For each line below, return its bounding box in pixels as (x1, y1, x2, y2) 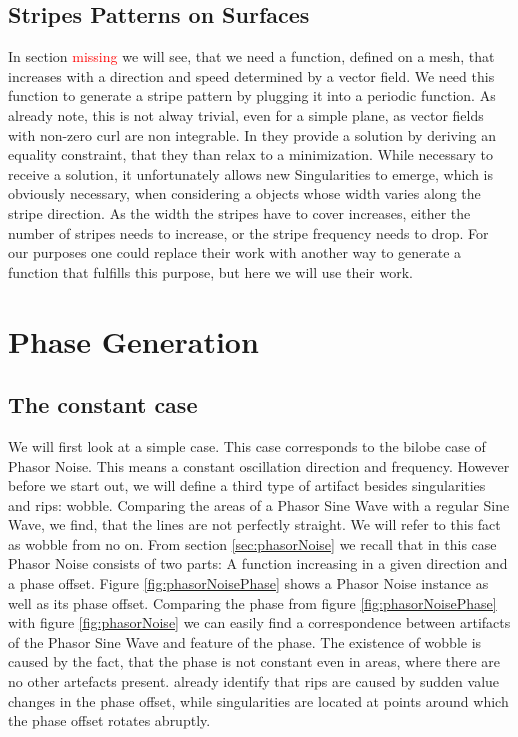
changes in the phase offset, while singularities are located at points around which (8, 690, 509, 711)
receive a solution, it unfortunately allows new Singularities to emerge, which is (8, 163, 494, 184)
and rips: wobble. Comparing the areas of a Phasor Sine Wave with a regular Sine (8, 494, 510, 515)
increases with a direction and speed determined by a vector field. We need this (8, 65, 495, 86)
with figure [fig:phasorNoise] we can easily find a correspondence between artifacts (8, 612, 511, 633)
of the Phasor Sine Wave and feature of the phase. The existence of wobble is (8, 631, 482, 652)
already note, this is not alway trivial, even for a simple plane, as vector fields (8, 104, 484, 125)
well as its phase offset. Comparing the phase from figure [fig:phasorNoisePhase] (8, 592, 497, 613)
